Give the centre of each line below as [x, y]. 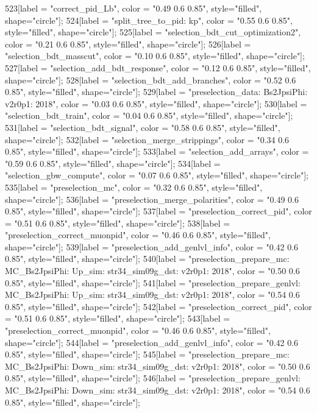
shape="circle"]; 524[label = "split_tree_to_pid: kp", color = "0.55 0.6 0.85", [149, 20]
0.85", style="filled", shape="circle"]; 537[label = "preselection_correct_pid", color [158, 211]
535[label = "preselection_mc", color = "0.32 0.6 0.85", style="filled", [134, 187]
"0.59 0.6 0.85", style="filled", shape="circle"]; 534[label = [113, 163]
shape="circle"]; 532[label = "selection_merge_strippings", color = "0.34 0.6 [147, 139]
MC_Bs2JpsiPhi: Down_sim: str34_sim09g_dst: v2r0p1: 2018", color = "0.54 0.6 [158, 390]
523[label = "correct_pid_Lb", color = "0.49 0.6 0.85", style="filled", [134, 8]
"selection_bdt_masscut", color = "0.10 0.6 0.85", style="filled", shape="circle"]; [155, 56]
